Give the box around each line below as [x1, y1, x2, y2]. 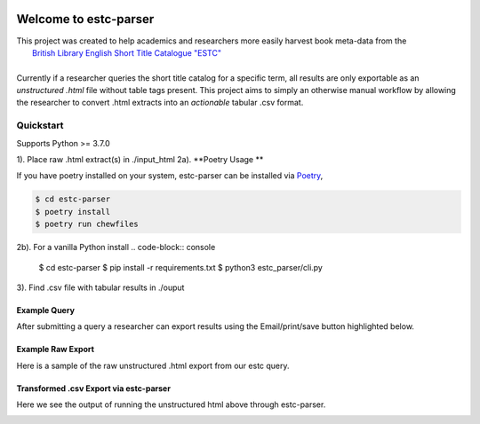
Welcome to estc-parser [16, 12, 155, 27]
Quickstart [16, 120, 64, 132]
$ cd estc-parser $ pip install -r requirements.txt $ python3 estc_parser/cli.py [38, 262, 324, 272]
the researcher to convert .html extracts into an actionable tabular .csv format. [16, 98, 304, 108]
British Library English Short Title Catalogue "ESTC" [32, 47, 222, 58]
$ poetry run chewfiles [35, 219, 140, 230]
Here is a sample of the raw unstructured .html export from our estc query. [16, 360, 290, 371]
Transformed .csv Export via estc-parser [16, 382, 171, 394]
